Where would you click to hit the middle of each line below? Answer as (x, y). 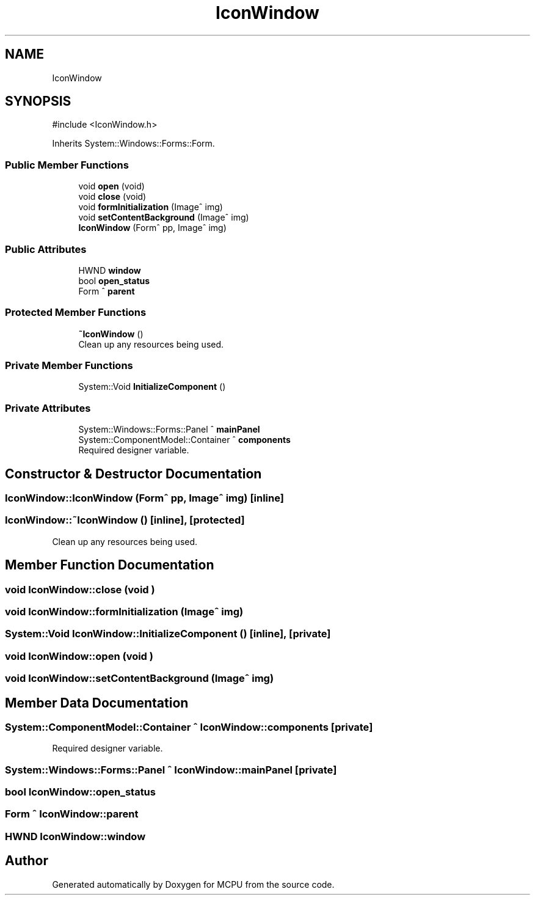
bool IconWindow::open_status (80, 792)
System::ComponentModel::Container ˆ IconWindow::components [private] (189, 727)
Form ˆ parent (107, 291)
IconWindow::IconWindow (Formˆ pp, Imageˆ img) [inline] (144, 498)
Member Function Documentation (110, 565)
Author (27, 861)
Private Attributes (48, 408)
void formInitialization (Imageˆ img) (151, 207)
